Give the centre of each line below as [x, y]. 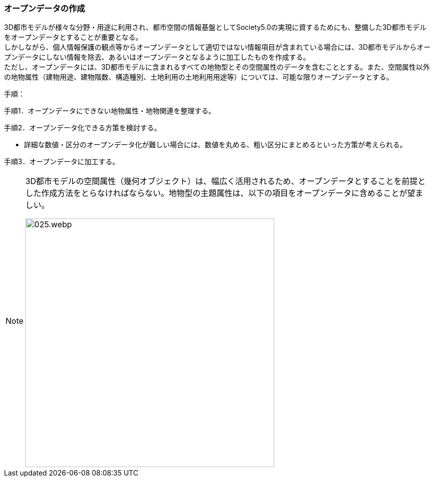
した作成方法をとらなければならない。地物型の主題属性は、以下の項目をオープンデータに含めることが [217, 193]
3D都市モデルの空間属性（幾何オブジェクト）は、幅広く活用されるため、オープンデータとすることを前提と [226, 181]
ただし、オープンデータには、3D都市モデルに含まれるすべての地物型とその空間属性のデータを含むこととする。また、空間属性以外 [217, 67]
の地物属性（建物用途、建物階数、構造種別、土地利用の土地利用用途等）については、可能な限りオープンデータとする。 [199, 77]
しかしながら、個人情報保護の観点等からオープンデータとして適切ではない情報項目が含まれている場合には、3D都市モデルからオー [217, 47]
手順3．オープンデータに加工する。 [62, 162]
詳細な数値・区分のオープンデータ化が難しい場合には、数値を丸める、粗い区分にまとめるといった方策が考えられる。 [216, 145]
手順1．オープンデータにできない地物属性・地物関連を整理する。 [110, 111]
